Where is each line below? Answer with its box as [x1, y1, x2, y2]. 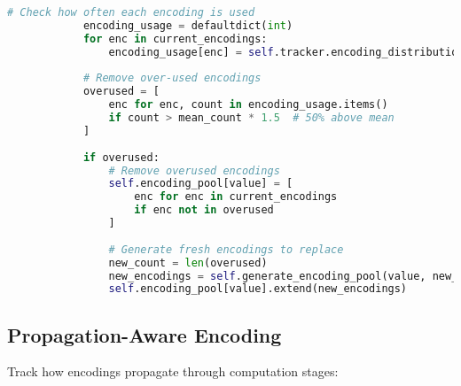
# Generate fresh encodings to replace [108, 243, 344, 256]
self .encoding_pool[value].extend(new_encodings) [108, 282, 408, 296]
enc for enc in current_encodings [134, 190, 338, 204]
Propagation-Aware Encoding [7, 320, 282, 348]
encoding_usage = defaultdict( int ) [82, 19, 293, 32]
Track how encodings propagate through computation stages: [7, 362, 339, 381]
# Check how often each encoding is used [7, 6, 255, 19]
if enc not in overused [134, 204, 274, 217]
